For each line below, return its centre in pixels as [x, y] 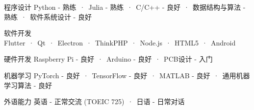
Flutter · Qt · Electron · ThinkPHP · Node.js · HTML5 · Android [120, 42]
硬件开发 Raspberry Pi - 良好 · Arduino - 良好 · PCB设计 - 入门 [108, 59]
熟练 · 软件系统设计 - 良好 [48, 16]
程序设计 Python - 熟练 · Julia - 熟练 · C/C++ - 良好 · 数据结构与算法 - [125, 7]
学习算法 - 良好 [28, 85]
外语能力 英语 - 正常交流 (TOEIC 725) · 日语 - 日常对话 [94, 101]
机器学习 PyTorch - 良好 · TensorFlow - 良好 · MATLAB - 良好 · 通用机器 [127, 75]
